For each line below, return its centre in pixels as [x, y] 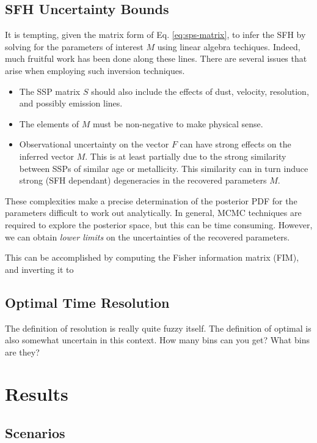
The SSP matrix [50, 91]
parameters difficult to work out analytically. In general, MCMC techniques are [153, 213]
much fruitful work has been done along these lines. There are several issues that [156, 58]
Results [37, 394]
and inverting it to [39, 269]
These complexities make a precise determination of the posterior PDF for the [151, 200]
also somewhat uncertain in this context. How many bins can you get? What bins [157, 340]
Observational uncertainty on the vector [94, 144]
